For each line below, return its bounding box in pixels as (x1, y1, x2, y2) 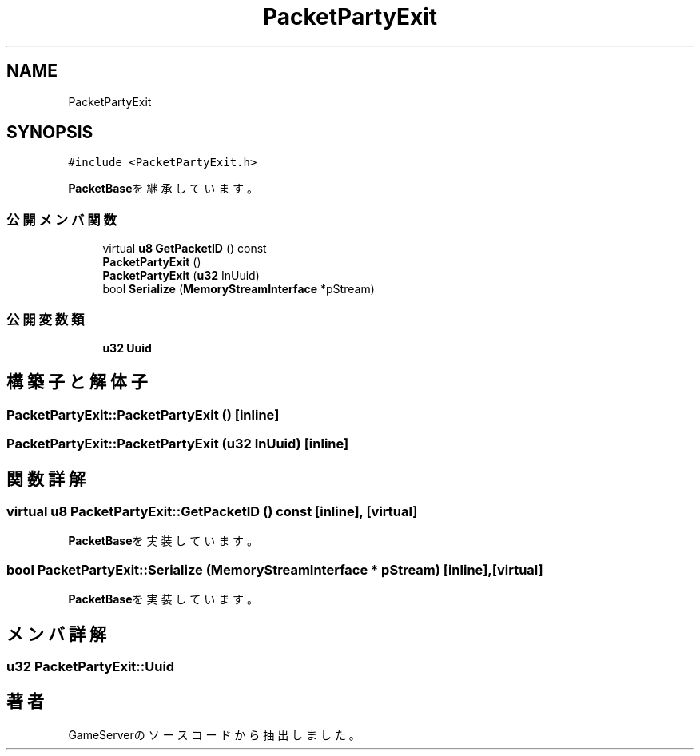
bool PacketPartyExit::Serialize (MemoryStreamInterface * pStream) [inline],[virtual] (6, 561, 543, 578)
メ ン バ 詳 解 (6, 623, 106, 644)
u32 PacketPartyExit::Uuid (6, 658, 175, 674)
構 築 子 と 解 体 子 (6, 372, 148, 392)
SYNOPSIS (6, 122, 93, 143)
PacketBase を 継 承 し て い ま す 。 (68, 181, 259, 196)
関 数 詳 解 (6, 468, 86, 489)
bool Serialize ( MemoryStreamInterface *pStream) (102, 282, 375, 296)
